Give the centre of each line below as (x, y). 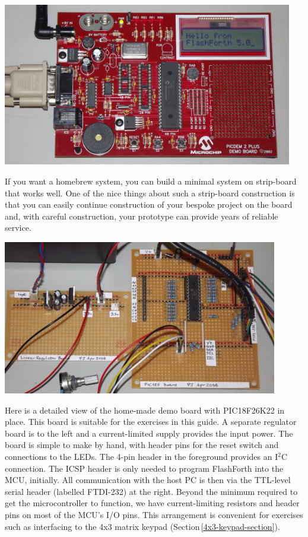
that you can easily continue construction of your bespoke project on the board (149, 204)
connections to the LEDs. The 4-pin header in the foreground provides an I (142, 456)
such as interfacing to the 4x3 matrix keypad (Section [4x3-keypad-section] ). (142, 526)
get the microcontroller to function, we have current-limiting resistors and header (152, 503)
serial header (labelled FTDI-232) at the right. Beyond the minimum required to (151, 491)
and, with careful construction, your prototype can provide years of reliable (142, 216)
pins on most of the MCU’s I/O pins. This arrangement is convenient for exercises (154, 514)
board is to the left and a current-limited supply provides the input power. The (149, 433)
